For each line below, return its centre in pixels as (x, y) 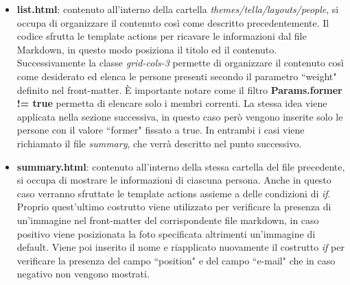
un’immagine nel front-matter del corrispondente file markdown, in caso (168, 220)
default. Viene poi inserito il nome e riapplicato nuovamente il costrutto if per (180, 247)
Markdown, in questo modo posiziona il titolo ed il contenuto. (147, 49)
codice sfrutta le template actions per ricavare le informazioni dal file (162, 36)
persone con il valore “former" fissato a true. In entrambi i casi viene (161, 130)
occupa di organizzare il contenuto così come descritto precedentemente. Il (173, 22)
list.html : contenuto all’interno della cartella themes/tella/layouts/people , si (178, 9)
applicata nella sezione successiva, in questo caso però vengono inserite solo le (180, 116)
